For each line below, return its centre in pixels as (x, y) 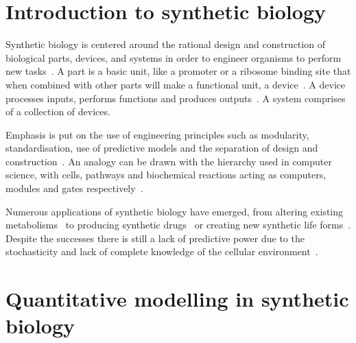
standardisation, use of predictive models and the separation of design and (162, 148)
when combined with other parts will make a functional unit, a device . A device (176, 84)
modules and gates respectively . (74, 188)
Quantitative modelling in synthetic (177, 299)
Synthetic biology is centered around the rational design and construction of (165, 44)
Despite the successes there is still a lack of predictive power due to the (155, 238)
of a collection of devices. (58, 111)
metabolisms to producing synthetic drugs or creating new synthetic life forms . (178, 225)
